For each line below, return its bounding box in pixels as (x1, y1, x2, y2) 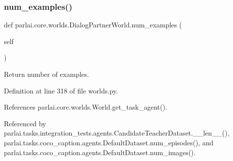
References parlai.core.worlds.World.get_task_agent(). (4, 102, 168, 112)
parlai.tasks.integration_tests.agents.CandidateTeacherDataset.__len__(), (4, 128, 230, 138)
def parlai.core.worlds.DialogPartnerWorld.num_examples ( (4, 20, 182, 30)
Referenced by (4, 118, 46, 128)
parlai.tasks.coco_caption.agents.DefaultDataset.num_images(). (4, 147, 196, 157)
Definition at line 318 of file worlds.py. (4, 85, 118, 95)
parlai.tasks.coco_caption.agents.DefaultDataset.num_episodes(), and (4, 137, 213, 147)
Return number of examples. (4, 69, 89, 79)
